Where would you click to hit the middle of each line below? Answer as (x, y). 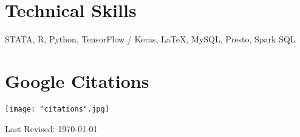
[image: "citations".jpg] (57, 109)
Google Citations (77, 80)
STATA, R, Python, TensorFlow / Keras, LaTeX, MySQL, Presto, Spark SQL (150, 39)
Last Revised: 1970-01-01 (51, 128)
